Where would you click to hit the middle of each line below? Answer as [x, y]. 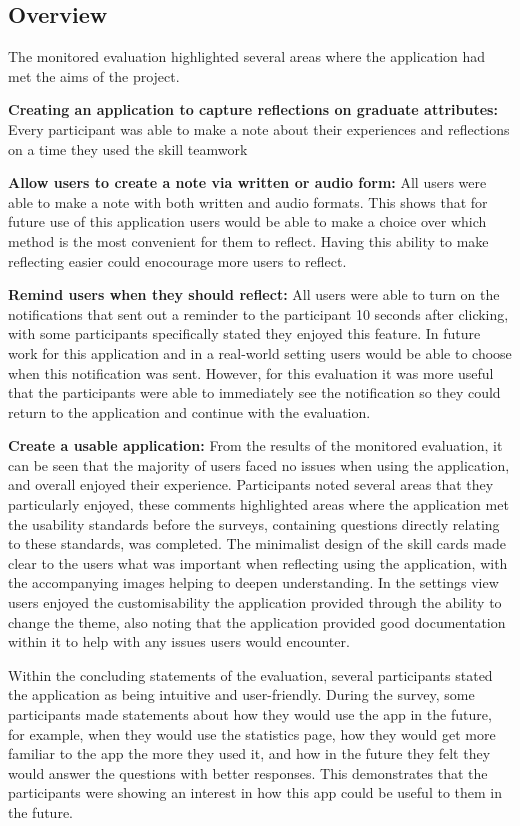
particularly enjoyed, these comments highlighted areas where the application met [258, 504]
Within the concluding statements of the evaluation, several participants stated [250, 674]
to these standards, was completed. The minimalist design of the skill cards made [257, 543]
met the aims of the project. [94, 75]
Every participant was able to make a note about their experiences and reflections [259, 128]
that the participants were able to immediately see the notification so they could [254, 392]
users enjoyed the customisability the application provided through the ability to [255, 602]
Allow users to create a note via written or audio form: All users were [247, 182]
